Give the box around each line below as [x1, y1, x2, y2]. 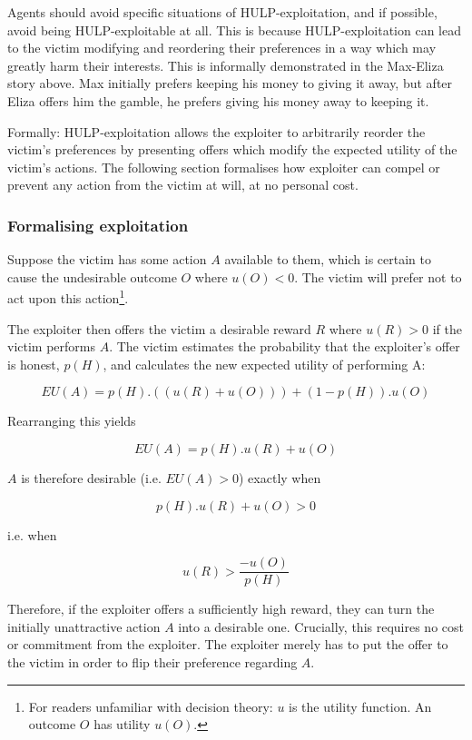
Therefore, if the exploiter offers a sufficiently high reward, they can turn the [7, 599, 435, 618]
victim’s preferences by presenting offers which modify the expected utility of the [7, 140, 457, 159]
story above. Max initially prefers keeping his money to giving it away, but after [7, 74, 453, 93]
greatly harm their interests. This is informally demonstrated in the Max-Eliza [7, 55, 444, 74]
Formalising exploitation [7, 213, 189, 236]
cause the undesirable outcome [7, 267, 177, 286]
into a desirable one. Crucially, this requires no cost [178, 617, 464, 636]
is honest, [7, 354, 60, 373]
